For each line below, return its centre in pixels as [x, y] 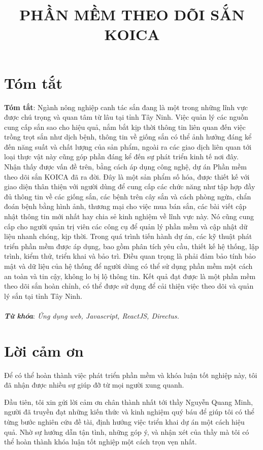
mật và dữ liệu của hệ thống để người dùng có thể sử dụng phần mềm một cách [128, 266]
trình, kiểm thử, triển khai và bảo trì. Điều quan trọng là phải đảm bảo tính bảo [130, 256]
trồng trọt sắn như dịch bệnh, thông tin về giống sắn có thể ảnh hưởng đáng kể [128, 137]
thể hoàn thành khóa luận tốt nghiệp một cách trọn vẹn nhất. [101, 442]
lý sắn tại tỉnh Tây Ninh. [43, 296]
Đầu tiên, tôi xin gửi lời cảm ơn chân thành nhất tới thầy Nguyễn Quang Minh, [128, 402]
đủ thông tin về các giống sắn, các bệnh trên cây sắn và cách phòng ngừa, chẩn [128, 196]
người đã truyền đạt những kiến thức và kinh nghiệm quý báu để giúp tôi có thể [129, 412]
